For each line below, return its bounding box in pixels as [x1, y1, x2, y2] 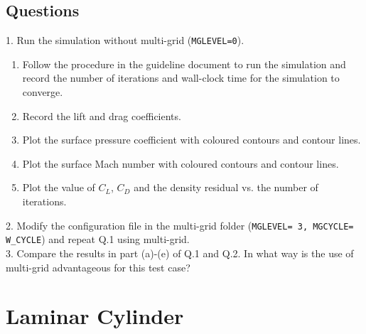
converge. [22, 85, 63, 99]
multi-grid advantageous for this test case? [6, 259, 190, 274]
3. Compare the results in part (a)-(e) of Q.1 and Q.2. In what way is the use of [6, 245, 354, 260]
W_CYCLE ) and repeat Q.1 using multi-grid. [6, 232, 190, 247]
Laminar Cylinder [6, 301, 184, 330]
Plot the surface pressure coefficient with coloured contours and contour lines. [22, 132, 361, 147]
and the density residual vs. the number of [134, 180, 318, 195]
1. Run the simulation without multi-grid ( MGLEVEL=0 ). [6, 33, 244, 48]
